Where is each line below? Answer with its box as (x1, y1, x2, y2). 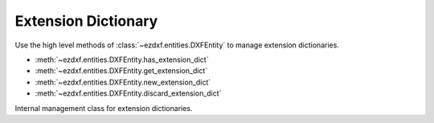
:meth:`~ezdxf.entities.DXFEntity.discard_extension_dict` (35, 88, 222, 98)
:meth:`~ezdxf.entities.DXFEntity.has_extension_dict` (35, 55, 209, 64)
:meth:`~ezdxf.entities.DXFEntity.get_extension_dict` (35, 66, 208, 76)
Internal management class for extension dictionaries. (14, 103, 193, 113)
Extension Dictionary (14, 12, 158, 30)
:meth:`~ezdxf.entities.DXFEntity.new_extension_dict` (35, 77, 211, 87)
